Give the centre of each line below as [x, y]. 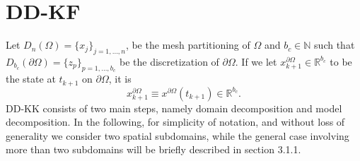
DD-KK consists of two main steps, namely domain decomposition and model [174, 108]
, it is [120, 79]
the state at [31, 79]
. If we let [256, 61]
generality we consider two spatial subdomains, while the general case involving [178, 135]
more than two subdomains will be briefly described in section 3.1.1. [153, 149]
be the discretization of [169, 61]
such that [335, 45]
